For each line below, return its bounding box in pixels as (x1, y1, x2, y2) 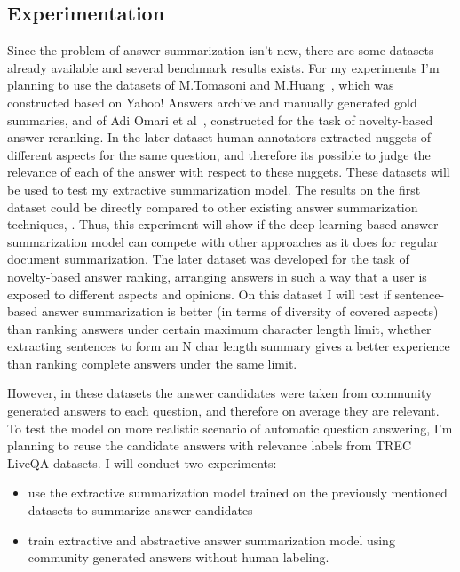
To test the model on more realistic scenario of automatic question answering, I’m (7, 418, 453, 437)
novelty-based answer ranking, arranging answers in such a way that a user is (7, 266, 427, 285)
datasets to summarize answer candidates (28, 501, 253, 520)
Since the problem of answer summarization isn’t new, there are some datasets (7, 41, 434, 60)
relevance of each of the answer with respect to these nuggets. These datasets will (7, 163, 450, 181)
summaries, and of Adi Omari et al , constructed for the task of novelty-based (7, 110, 433, 129)
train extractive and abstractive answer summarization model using (28, 530, 395, 549)
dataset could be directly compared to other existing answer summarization (7, 197, 418, 216)
